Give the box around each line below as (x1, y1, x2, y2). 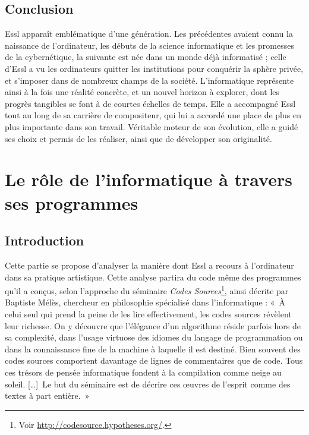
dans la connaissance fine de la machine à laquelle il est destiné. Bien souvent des (5, 342, 301, 355)
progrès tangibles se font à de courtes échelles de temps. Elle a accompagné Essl (5, 97, 296, 109)
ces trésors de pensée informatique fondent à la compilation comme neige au (5, 365, 282, 378)
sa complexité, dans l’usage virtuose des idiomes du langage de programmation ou (5, 331, 303, 343)
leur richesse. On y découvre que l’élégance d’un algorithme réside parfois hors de (5, 319, 301, 332)
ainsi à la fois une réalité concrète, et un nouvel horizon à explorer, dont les (5, 86, 280, 98)
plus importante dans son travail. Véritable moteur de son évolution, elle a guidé (5, 120, 298, 133)
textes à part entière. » (5, 389, 90, 402)
